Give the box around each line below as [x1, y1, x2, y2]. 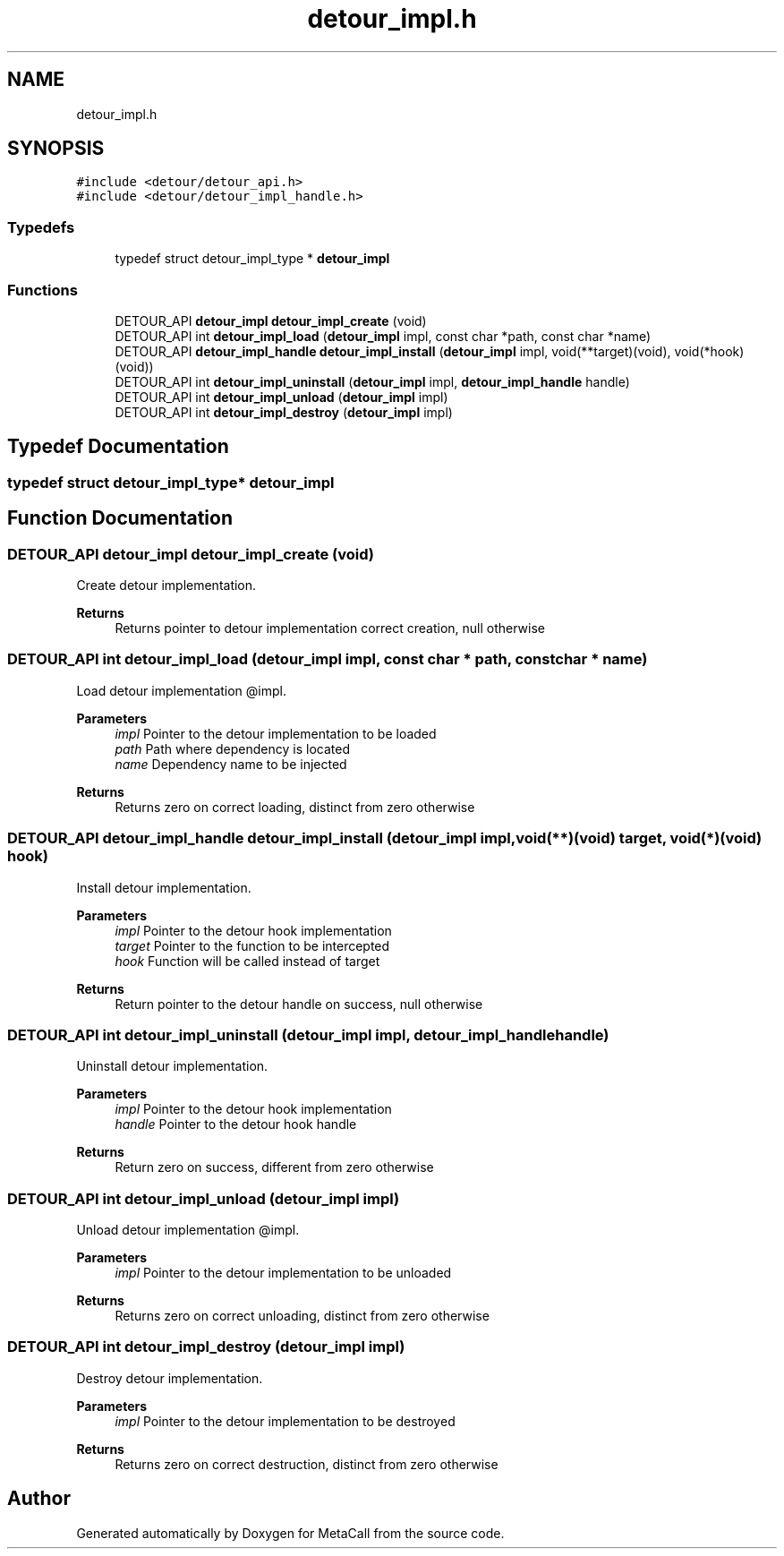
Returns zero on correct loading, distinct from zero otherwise [115, 799, 475, 815]
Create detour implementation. [76, 577, 257, 593]
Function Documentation [7, 507, 233, 530]
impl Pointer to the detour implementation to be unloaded [115, 1265, 452, 1280]
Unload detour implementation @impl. [76, 1222, 300, 1237]
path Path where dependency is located [115, 740, 350, 757]
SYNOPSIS [7, 137, 105, 160]
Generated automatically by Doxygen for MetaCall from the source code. [76, 1525, 505, 1541]
